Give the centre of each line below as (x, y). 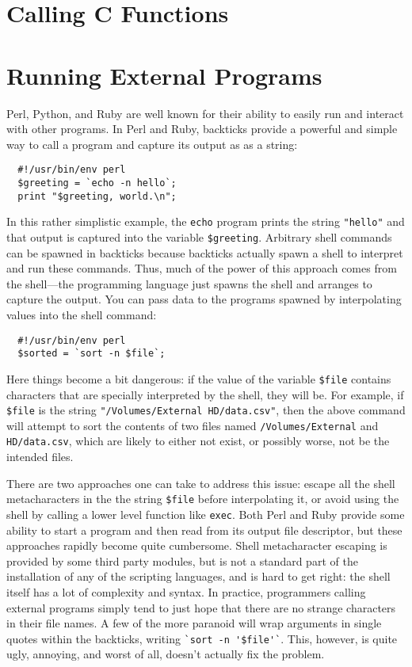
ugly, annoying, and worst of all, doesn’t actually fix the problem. (166, 654)
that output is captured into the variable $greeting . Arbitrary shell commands (199, 236)
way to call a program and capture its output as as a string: (152, 144)
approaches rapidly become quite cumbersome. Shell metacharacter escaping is (197, 545)
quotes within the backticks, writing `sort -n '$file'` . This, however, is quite (202, 638)
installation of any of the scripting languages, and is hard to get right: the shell (198, 576)
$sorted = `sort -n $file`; (92, 354)
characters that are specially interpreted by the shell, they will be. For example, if (205, 394)
